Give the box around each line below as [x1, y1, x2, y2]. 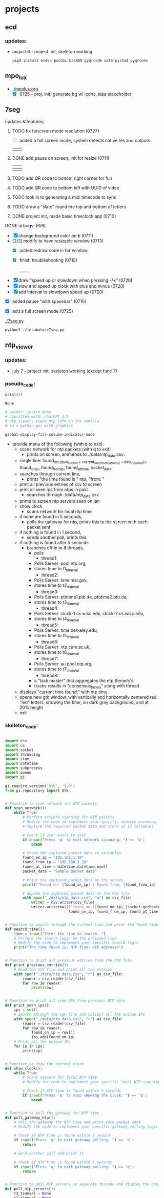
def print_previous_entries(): [5, 963, 69, 968]
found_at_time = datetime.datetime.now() [22, 864, 108, 869]
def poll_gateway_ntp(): [5, 1115, 56, 1120]
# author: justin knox [5, 409, 51, 415]
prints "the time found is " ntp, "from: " [26, 476, 105, 482]
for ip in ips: [14, 1044, 45, 1049]
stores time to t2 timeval [34, 582, 79, 589]
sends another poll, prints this [26, 535, 87, 540]
